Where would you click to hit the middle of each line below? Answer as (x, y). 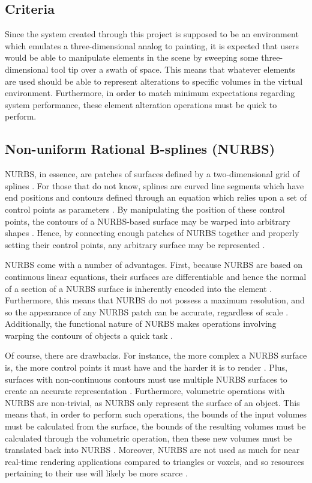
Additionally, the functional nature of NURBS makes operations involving (141, 324)
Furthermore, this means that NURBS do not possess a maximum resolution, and (155, 300)
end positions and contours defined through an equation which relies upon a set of (156, 197)
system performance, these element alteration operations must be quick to (141, 104)
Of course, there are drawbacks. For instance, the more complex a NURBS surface (156, 355)
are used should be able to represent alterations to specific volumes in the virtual (154, 81)
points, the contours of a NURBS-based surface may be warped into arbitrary (148, 221)
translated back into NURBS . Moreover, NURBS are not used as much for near (152, 450)
